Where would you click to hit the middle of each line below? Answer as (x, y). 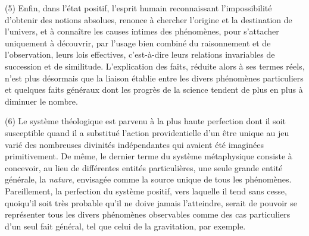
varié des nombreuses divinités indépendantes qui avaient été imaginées (134, 144)
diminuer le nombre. (41, 101)
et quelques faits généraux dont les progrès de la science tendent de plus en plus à (154, 89)
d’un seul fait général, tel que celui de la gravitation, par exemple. (125, 226)
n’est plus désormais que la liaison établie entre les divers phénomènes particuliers (154, 78)
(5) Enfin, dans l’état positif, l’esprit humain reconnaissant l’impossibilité (138, 8)
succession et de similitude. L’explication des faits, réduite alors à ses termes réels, (155, 66)
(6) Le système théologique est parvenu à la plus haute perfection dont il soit (145, 121)
